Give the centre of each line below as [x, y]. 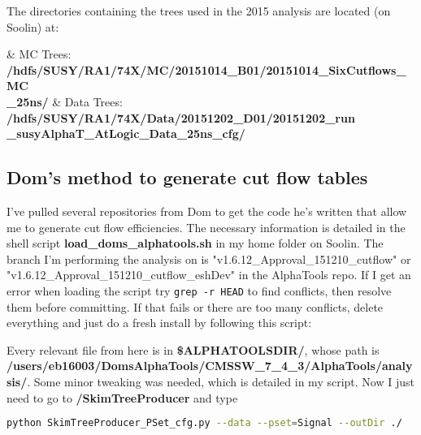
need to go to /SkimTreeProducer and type [122, 397]
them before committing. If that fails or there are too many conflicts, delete [195, 306]
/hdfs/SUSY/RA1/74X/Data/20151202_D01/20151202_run [181, 117]
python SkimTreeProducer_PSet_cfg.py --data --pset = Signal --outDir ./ [204, 423]
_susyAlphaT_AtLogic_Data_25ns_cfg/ [126, 134]
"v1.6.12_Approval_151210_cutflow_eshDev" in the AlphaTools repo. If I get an [209, 275]
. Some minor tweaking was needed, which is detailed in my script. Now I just [221, 381]
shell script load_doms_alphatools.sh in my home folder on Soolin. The [195, 243]
